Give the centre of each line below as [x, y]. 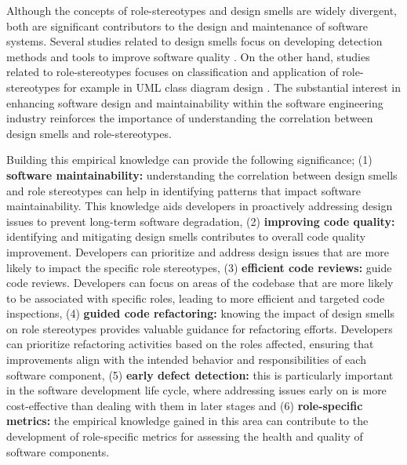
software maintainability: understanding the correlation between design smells [202, 174]
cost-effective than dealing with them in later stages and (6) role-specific [185, 405]
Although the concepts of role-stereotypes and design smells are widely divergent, [202, 10]
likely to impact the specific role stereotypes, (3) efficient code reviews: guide [199, 267]
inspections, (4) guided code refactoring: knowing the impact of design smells [200, 313]
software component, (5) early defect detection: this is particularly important [200, 374]
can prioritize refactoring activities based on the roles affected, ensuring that [190, 344]
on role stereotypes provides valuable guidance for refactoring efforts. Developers [200, 328]
